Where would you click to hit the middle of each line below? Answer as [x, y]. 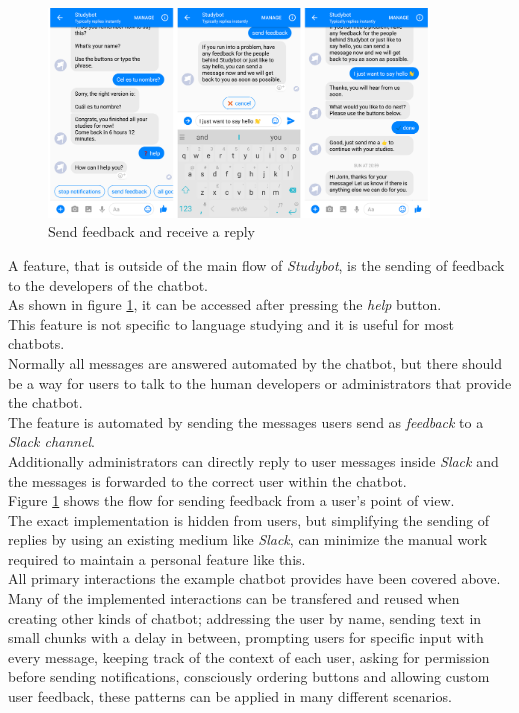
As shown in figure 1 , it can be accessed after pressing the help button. [225, 304]
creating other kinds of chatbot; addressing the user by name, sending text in [245, 617]
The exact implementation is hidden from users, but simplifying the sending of [249, 519]
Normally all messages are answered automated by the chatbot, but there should [255, 362]
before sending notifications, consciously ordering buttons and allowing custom [249, 676]
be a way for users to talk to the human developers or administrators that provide [260, 382]
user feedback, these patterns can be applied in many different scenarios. [230, 696]
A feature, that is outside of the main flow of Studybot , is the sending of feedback [256, 264]
